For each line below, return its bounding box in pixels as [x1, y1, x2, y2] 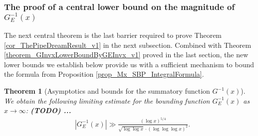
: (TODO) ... [25, 105, 71, 116]
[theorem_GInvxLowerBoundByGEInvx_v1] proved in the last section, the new [4, 49, 249, 60]
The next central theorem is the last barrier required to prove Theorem [4, 30, 222, 40]
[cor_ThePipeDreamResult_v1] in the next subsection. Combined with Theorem [4, 39, 252, 50]
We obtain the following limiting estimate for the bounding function [4, 95, 210, 106]
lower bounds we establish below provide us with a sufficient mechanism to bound [4, 59, 255, 69]
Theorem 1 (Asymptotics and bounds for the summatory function [4, 86, 210, 96]
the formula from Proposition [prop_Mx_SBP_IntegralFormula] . [4, 69, 204, 79]
